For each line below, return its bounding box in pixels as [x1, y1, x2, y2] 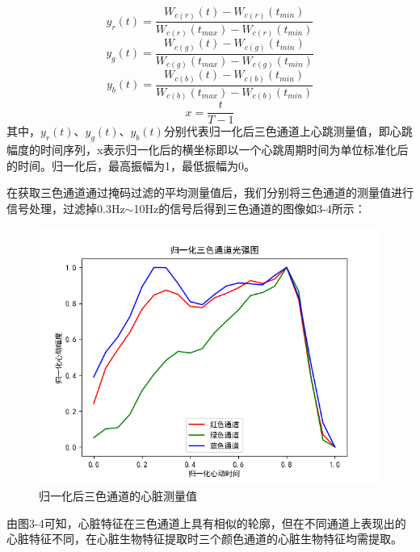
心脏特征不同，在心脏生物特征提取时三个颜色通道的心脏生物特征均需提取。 [6, 530, 402, 547]
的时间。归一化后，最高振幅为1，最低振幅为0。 [6, 157, 255, 174]
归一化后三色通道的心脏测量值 [39, 487, 197, 504]
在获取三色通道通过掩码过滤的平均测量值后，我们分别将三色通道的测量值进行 [6, 184, 414, 201]
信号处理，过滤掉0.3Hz [6, 199, 125, 216]
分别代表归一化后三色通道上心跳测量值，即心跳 [163, 123, 413, 140]
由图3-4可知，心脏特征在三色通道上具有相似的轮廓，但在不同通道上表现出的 [6, 514, 406, 531]
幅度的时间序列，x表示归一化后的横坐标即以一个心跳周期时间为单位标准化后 [6, 141, 409, 158]
